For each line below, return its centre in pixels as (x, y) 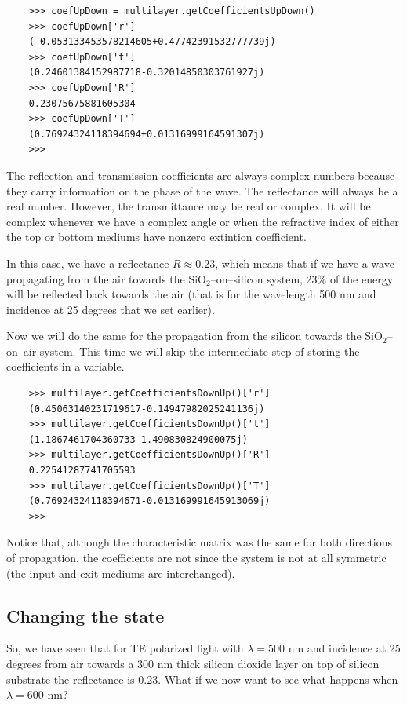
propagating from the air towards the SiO (106, 278)
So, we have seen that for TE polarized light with (125, 648)
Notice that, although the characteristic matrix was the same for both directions (200, 542)
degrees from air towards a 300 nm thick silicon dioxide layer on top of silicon (193, 663)
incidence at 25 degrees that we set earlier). (111, 309)
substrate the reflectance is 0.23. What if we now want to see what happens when (202, 679)
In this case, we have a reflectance (88, 263)
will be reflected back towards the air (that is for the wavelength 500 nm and (191, 294)
